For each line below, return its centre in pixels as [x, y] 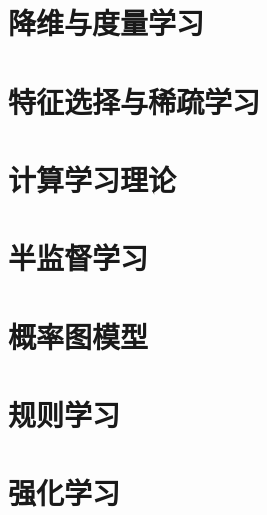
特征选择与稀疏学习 [134, 100]
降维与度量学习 [106, 22]
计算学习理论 [92, 178]
